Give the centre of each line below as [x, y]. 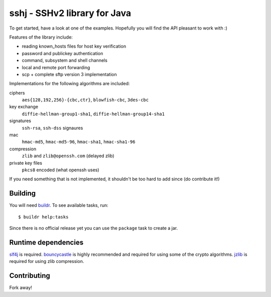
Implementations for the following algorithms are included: [70, 84]
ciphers [17, 93]
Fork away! [21, 287]
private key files [26, 163]
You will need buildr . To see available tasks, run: [59, 205]
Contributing [30, 276]
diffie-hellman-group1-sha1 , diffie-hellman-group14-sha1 [93, 114]
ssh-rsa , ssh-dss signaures [52, 128]
